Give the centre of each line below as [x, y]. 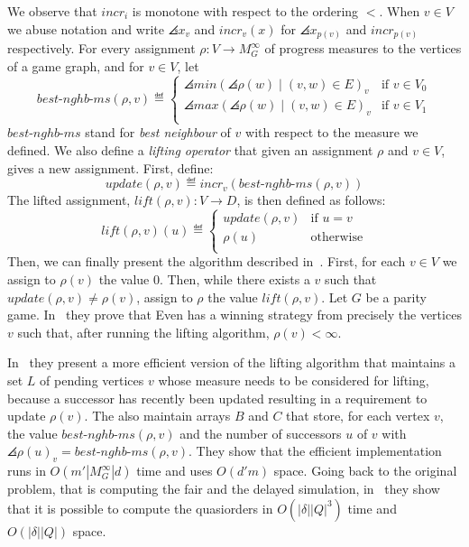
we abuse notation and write [86, 28]
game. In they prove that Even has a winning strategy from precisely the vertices [234, 315]
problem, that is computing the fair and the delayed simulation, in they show [224, 489]
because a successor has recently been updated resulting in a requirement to [217, 398]
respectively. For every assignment [101, 48]
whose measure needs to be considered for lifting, [294, 380]
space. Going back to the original [365, 471]
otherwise [337, 238]
